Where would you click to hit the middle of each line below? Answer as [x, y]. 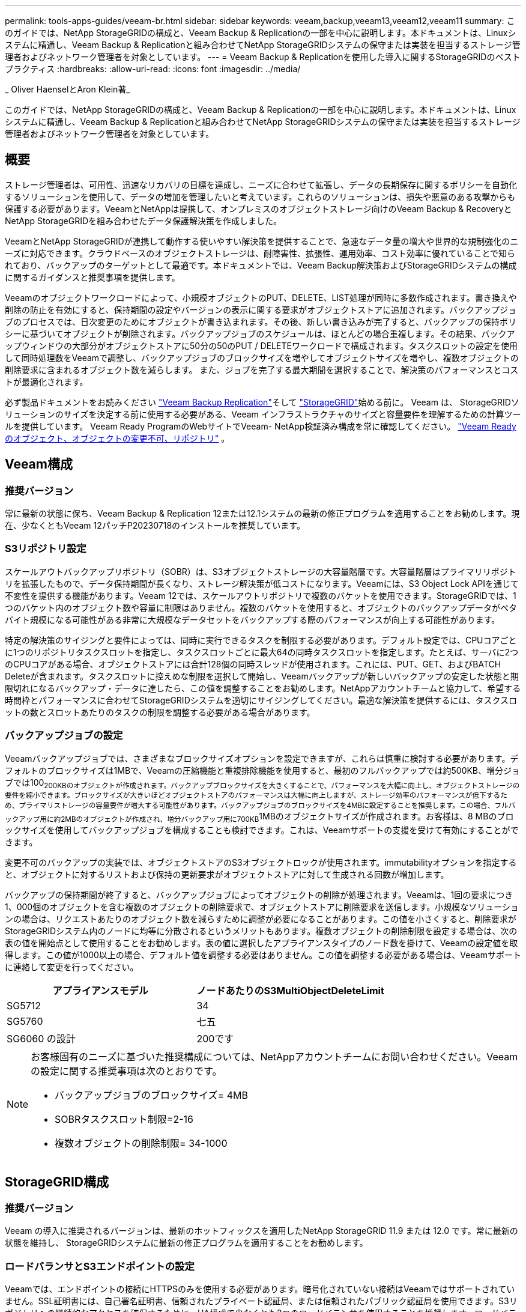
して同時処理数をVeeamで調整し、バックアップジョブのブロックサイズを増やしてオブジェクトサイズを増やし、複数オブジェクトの [262, 357]
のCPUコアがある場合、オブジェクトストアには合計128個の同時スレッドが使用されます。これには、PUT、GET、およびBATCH [253, 664]
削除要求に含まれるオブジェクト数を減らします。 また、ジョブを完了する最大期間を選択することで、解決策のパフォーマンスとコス [262, 369]
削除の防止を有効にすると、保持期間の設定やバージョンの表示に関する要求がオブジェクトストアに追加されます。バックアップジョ [261, 309]
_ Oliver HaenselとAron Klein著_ [68, 89]
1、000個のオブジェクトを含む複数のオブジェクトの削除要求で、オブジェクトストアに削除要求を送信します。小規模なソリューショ [262, 907]
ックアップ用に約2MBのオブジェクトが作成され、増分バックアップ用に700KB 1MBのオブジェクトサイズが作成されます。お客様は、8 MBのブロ [259, 818]
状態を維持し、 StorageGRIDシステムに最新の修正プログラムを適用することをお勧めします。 [186, 1243]
